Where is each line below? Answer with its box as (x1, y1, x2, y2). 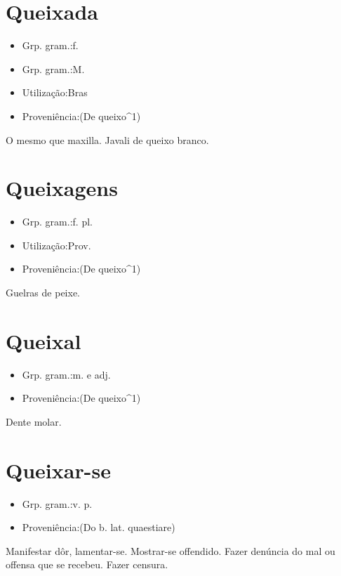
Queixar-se (6, 455, 111, 484)
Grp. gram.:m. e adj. (22, 367, 111, 381)
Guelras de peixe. (6, 285, 80, 299)
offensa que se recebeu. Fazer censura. (6, 557, 168, 572)
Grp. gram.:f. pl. (22, 214, 93, 229)
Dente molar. (6, 414, 62, 428)
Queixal (6, 326, 81, 355)
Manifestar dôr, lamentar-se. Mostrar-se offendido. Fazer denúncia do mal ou (6, 543, 335, 558)
